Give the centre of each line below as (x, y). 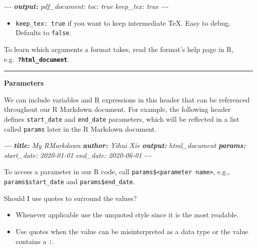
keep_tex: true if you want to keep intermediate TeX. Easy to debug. (123, 23)
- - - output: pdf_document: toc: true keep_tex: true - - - (86, 6)
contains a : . (35, 241)
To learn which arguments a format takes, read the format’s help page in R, (119, 49)
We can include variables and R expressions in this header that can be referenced (127, 99)
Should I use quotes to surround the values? (70, 198)
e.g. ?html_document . (37, 59)
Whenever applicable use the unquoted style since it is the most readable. (127, 215)
